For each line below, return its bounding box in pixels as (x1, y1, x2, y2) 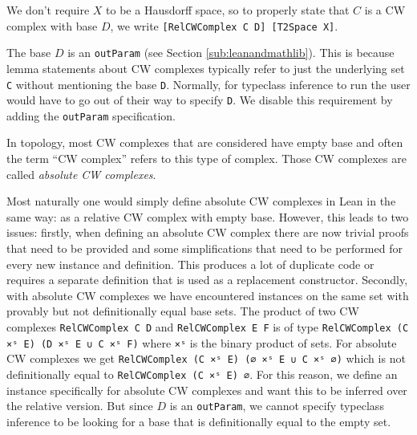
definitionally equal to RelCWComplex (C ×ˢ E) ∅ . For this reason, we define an (6, 365, 398, 382)
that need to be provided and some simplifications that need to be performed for (6, 240, 403, 257)
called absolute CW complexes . (6, 165, 156, 182)
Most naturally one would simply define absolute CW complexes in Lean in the (6, 193, 396, 209)
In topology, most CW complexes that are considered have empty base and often (6, 134, 403, 151)
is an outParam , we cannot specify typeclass (169, 397, 384, 414)
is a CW (364, 2, 406, 18)
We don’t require (6, 2, 90, 18)
